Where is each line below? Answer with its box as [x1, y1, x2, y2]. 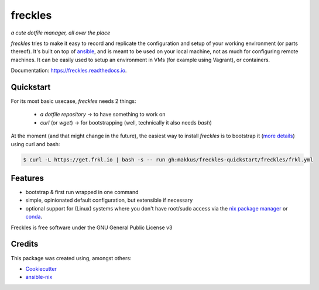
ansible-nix [25, 274, 53, 281]
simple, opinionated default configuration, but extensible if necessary [25, 196, 193, 204]
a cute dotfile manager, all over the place [11, 29, 111, 36]
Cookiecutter [25, 265, 57, 272]
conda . [25, 213, 43, 220]
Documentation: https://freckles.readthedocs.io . [11, 67, 127, 74]
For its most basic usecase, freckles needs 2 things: [11, 98, 136, 105]
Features [11, 173, 44, 183]
